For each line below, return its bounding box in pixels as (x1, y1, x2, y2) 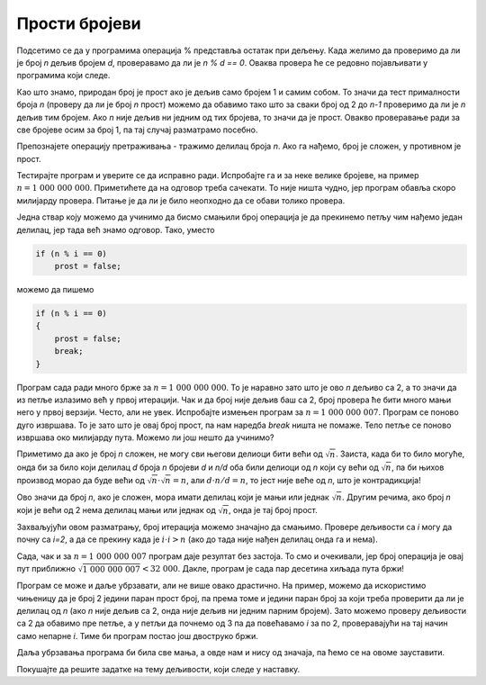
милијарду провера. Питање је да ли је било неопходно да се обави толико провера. (16, 194, 346, 206)
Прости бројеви (16, 14, 141, 33)
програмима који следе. (16, 70, 111, 81)
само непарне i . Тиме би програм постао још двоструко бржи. (16, 630, 258, 641)
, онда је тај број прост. (228, 504, 319, 515)
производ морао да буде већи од (16, 474, 146, 485)
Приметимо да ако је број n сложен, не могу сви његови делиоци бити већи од (16, 448, 323, 459)
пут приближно (16, 563, 76, 574)
